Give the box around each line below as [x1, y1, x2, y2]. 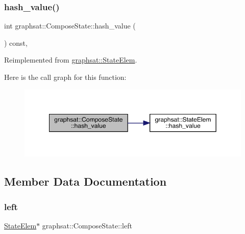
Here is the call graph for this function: [4, 72, 127, 82]
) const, [4, 37, 28, 48]
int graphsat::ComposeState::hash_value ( [4, 20, 136, 31]
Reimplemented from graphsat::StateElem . [4, 54, 137, 65]
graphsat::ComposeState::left [42, 220, 132, 230]
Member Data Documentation [4, 173, 167, 189]
